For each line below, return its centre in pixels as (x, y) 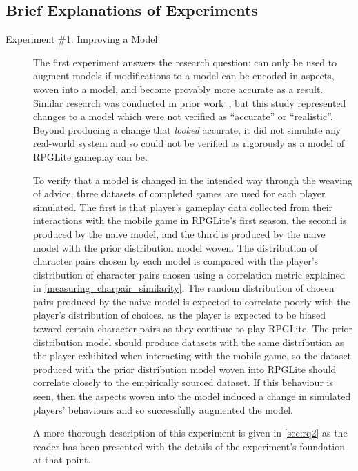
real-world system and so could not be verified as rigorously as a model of (189, 143)
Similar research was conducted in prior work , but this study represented (190, 102)
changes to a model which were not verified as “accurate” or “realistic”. (183, 116)
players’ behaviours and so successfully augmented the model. (163, 409)
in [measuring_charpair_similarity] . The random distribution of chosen (184, 288)
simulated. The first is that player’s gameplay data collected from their (183, 207)
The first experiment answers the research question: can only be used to (185, 62)
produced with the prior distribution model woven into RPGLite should (185, 369)
